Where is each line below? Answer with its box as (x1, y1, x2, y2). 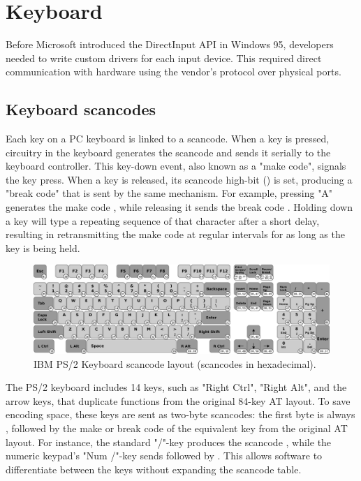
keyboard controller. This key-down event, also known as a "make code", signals (6, 158, 346, 173)
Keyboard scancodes (6, 98, 156, 120)
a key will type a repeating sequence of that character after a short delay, (6, 213, 320, 228)
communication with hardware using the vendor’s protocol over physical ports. (6, 64, 341, 79)
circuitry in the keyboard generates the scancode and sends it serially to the (6, 145, 331, 159)
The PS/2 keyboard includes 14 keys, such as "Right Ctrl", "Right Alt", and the (6, 380, 347, 394)
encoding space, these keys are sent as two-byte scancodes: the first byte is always (6, 407, 355, 422)
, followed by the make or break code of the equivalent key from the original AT (6, 420, 348, 435)
